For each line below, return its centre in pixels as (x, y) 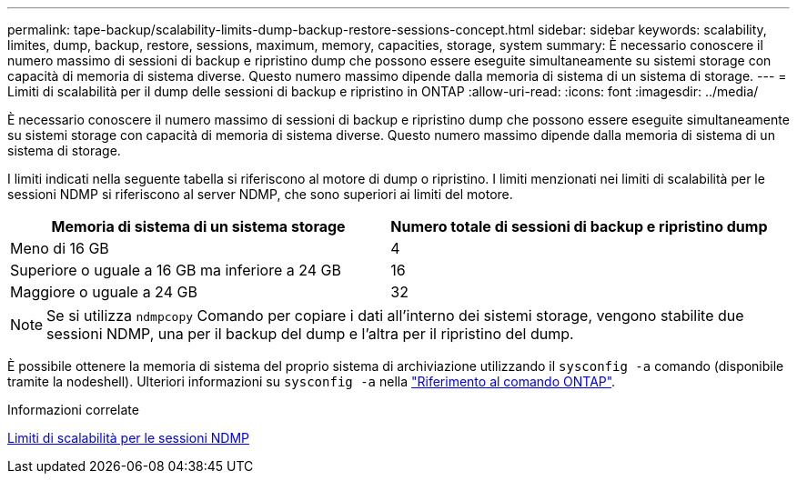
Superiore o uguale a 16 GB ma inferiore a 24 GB (176, 270)
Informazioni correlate (73, 410)
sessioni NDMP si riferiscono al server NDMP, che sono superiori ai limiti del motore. (260, 194)
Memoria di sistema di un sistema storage (198, 226)
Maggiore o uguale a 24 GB (104, 292)
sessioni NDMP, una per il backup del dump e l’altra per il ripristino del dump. (310, 334)
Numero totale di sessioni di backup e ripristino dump (579, 226)
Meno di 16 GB (60, 248)
